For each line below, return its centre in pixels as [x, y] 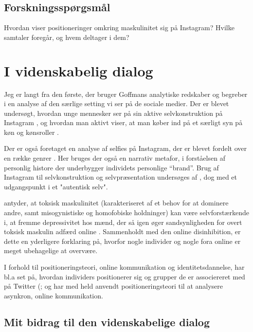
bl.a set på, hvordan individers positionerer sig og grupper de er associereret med [125, 276]
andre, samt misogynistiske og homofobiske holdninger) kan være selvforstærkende [126, 212]
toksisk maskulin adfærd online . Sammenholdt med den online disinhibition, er [122, 231]
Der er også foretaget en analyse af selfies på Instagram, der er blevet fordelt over [125, 148]
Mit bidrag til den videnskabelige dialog [107, 322]
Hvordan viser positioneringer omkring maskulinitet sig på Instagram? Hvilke [119, 28]
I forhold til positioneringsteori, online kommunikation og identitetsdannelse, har [124, 267]
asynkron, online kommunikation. [54, 295]
